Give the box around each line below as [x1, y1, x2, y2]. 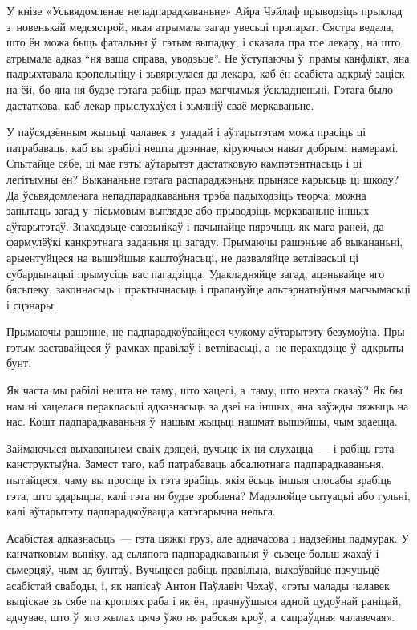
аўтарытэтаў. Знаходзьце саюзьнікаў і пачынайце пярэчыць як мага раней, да [6, 217, 384, 234]
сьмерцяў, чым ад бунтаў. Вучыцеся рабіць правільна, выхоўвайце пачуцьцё [6, 561, 379, 577]
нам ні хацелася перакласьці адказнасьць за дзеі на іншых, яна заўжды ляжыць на [6, 397, 409, 414]
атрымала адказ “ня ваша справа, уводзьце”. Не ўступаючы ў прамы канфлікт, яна [6, 49, 410, 66]
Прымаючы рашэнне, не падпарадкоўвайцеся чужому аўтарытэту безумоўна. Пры [6, 323, 405, 340]
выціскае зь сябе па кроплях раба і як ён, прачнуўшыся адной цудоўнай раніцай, [6, 592, 402, 609]
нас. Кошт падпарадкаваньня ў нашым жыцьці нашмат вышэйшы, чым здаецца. [6, 413, 398, 430]
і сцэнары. [6, 296, 57, 313]
